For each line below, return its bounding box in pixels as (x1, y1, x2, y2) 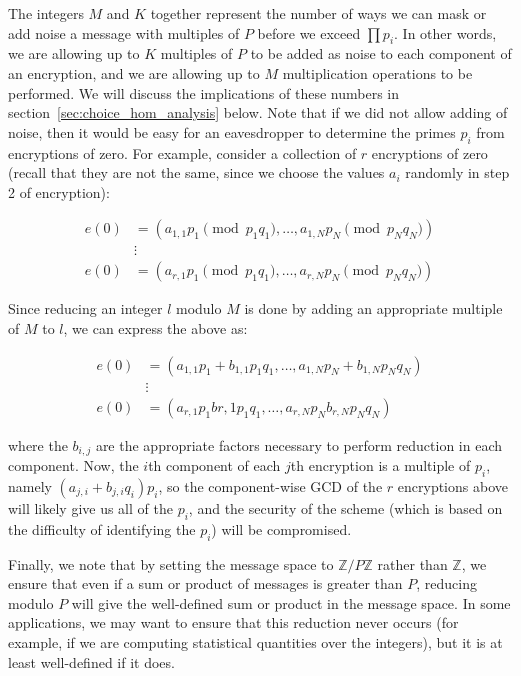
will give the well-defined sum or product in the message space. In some (71, 592, 511, 613)
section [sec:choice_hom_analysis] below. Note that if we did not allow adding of (8, 102, 508, 123)
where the (8, 434, 68, 455)
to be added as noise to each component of (250, 43, 512, 64)
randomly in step (405, 162, 510, 183)
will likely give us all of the (8, 497, 173, 518)
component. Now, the (8, 455, 139, 476)
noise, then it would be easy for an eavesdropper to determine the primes (8, 121, 456, 142)
